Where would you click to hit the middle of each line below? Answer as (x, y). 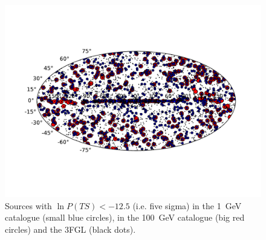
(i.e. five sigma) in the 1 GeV (187, 205)
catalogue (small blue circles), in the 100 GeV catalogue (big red (125, 217)
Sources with (28, 205)
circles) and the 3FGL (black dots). (70, 229)
